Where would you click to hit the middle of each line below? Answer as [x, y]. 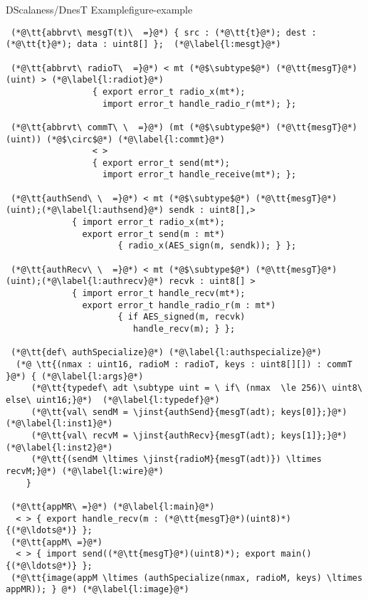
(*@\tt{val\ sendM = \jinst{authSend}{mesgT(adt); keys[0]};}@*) [189, 412]
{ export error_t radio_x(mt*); [169, 91]
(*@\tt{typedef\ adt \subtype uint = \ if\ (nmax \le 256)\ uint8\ [197, 388]
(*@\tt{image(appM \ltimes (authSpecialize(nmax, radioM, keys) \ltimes [187, 578]
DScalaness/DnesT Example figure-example [99, 9]
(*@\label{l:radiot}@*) [107, 80]
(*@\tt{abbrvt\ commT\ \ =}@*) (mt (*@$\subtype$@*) [141, 127]
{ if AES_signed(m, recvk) [182, 317]
